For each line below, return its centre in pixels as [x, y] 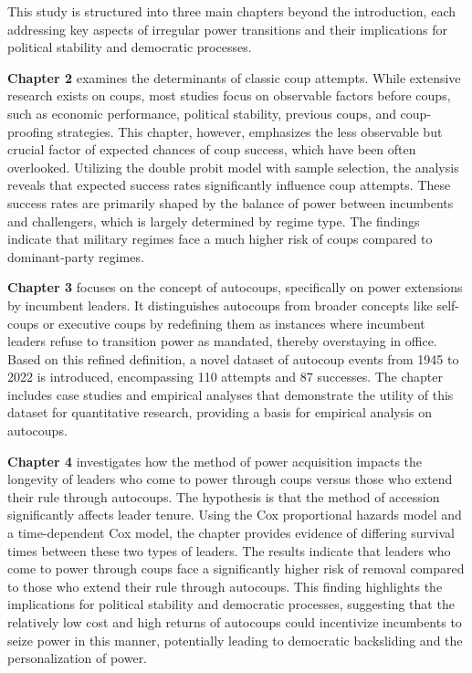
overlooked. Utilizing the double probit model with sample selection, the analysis [233, 167]
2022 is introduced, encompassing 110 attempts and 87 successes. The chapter [226, 377]
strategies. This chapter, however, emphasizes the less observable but [250, 131]
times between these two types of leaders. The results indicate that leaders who [229, 550]
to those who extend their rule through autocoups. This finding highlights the [225, 586]
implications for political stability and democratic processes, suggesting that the [231, 604]
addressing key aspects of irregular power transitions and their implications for [227, 29]
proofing [31, 131]
